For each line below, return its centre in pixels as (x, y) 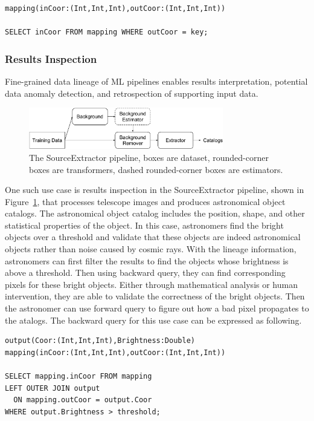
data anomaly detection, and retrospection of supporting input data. (132, 93)
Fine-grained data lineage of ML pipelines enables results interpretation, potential (156, 81)
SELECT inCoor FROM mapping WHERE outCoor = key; (107, 32)
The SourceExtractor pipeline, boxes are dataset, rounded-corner (149, 157)
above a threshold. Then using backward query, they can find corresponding (145, 273)
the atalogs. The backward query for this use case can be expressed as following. (153, 320)
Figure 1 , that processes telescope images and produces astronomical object (145, 201)
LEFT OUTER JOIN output (53, 388)
